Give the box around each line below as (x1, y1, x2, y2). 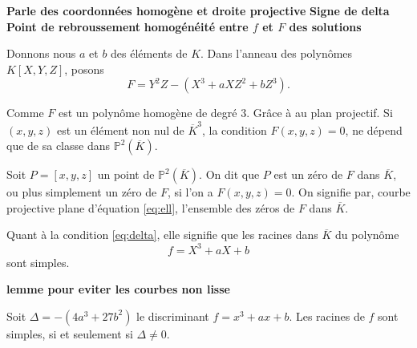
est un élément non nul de (57, 121, 184, 138)
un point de (97, 166, 155, 183)
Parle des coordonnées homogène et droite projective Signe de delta (6, 2, 390, 18)
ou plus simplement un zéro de (6, 184, 157, 200)
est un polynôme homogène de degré (58, 104, 237, 121)
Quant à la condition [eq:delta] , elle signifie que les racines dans (6, 226, 318, 243)
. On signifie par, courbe (291, 184, 411, 200)
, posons (64, 60, 104, 77)
